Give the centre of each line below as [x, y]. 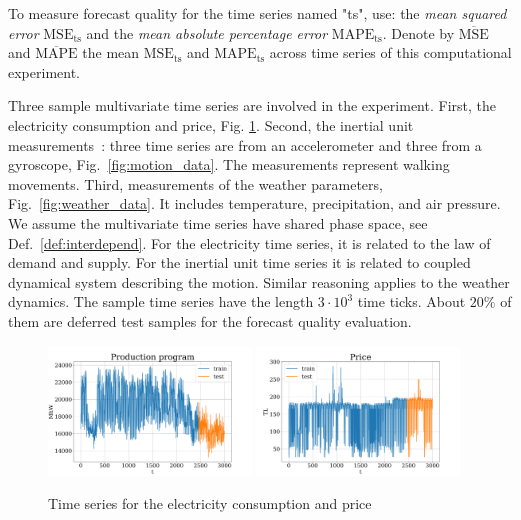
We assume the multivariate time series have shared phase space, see [218, 222]
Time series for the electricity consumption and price [210, 503]
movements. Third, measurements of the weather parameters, [195, 183]
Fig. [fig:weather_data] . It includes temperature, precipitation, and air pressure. [254, 203]
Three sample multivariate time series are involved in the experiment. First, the [252, 105]
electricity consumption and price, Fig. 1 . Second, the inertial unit [211, 124]
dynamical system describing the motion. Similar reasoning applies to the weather [259, 281]
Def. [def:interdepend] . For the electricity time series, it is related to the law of [249, 242]
